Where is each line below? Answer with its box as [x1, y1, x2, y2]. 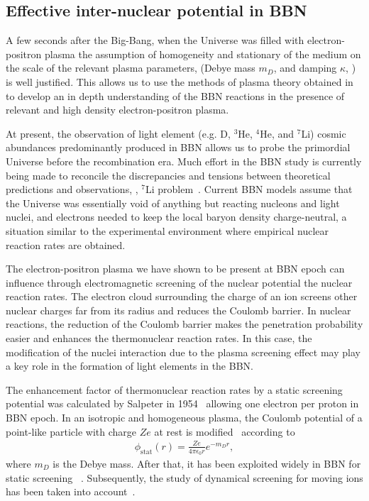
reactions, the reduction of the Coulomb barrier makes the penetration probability [6, 316, 363, 331]
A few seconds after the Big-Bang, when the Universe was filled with [6, 33, 304, 48]
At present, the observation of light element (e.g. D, [6, 126, 231, 141]
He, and [260, 126, 294, 141]
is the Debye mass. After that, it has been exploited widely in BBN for [53, 456, 361, 471]
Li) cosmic [301, 126, 346, 141]
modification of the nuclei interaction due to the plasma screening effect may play [6, 344, 360, 359]
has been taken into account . [6, 484, 136, 499]
